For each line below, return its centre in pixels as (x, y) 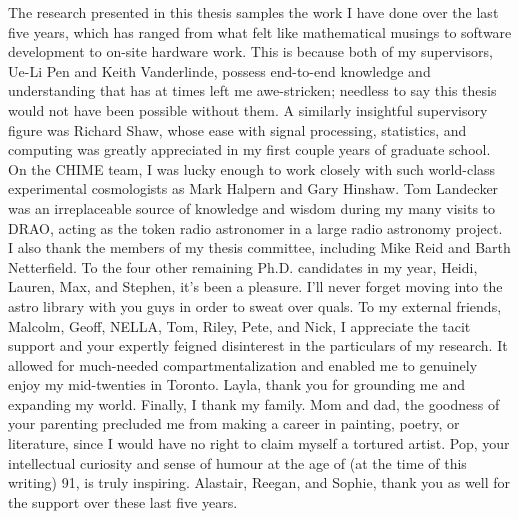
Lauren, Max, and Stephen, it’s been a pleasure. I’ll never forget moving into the (255, 286)
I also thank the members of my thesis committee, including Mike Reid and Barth (259, 247)
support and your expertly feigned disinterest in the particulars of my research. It (258, 345)
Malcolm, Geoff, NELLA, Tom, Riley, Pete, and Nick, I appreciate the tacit (239, 325)
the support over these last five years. (123, 501)
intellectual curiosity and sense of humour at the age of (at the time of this (237, 462)
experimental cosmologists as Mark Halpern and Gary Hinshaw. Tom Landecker (253, 188)
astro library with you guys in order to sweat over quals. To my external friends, (255, 305)
